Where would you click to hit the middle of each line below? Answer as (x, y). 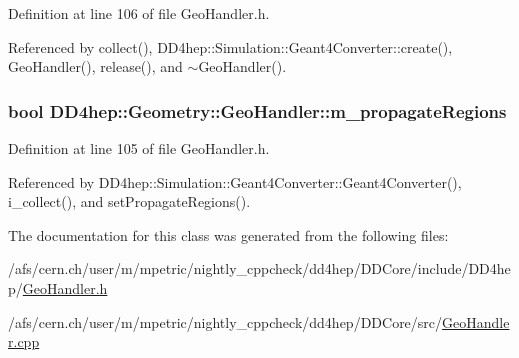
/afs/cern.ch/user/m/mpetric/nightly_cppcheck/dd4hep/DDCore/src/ (225, 321)
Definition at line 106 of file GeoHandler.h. (139, 13)
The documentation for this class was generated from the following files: (228, 234)
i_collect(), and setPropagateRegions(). (129, 201)
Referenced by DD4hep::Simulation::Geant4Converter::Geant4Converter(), (235, 181)
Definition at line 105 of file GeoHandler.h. (139, 148)
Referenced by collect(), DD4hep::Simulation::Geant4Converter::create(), (230, 46)
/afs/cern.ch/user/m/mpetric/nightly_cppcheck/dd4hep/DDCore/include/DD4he (259, 268)
